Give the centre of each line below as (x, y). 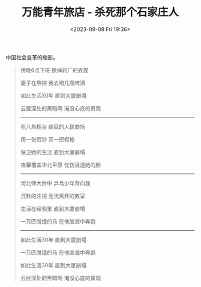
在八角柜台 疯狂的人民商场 (52, 126)
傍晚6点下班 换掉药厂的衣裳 (54, 70)
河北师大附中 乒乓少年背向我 (55, 183)
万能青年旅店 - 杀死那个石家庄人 (100, 12)
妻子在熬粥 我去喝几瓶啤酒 (52, 83)
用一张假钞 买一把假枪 (47, 139)
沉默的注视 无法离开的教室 (52, 196)
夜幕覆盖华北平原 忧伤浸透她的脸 (61, 165)
